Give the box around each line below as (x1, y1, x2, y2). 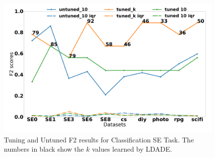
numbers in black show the (4, 144, 84, 154)
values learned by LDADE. (92, 144, 172, 154)
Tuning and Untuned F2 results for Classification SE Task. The (4, 134, 194, 144)
